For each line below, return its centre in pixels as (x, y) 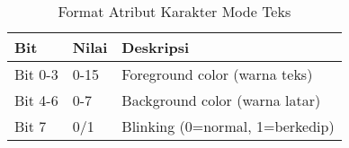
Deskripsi (156, 47)
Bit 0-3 (36, 74)
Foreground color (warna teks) (217, 74)
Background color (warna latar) (221, 100)
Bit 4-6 (36, 100)
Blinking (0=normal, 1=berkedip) (228, 126)
